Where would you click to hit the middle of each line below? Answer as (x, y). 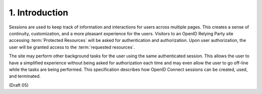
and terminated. (25, 76)
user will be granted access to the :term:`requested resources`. (72, 47)
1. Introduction (39, 13)
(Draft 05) (19, 85)
